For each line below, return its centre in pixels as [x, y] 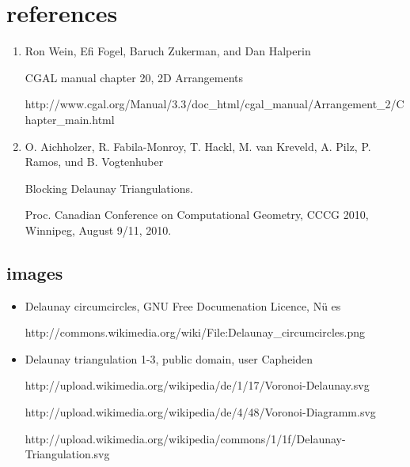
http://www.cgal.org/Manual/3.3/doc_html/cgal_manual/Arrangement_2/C [214, 104]
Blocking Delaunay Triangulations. [109, 188]
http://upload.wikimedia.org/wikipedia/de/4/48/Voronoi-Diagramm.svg [200, 412]
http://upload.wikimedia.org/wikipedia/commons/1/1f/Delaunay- [185, 438]
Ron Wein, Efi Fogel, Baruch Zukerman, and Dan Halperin [168, 51]
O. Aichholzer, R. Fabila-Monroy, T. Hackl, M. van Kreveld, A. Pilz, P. [198, 146]
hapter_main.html [70, 119]
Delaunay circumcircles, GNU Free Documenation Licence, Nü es [183, 305]
